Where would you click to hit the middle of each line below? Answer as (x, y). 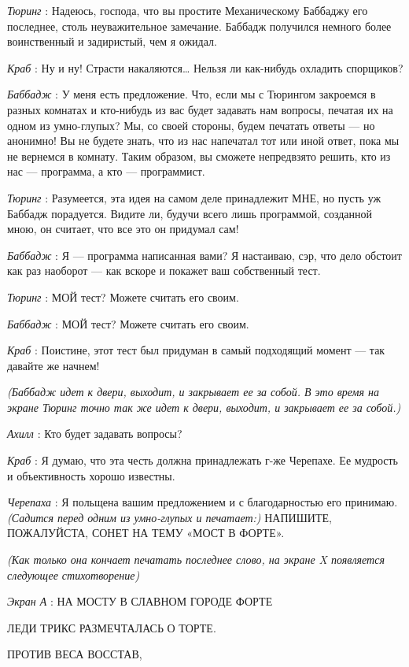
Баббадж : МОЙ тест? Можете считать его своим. (128, 323)
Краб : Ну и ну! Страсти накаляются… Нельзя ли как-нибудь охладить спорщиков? (205, 67)
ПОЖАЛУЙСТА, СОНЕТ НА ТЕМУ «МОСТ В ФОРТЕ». (146, 533)
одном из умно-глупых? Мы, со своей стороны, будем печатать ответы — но (191, 125)
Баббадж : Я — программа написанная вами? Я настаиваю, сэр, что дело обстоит (204, 255)
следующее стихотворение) (74, 574)
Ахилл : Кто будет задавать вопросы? (95, 434)
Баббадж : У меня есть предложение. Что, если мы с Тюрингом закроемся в (192, 94)
